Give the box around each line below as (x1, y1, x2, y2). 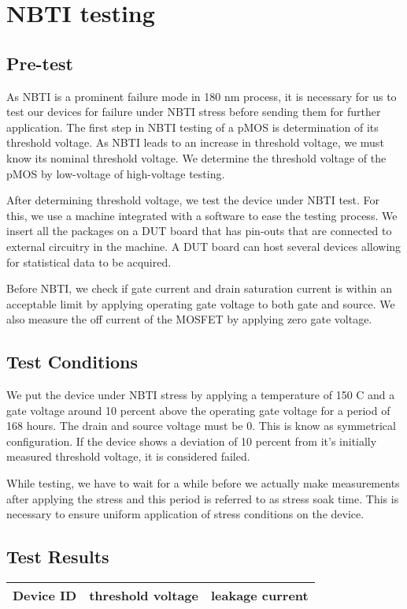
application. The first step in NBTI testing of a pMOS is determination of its (6, 118, 379, 135)
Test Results (6, 544, 109, 569)
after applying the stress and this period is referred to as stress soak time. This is (6, 490, 399, 506)
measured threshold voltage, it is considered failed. (6, 448, 250, 465)
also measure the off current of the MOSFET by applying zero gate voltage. (6, 311, 372, 327)
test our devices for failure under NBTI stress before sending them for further (6, 103, 381, 120)
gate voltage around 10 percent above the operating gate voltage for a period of (6, 402, 390, 418)
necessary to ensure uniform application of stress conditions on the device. (6, 506, 364, 522)
